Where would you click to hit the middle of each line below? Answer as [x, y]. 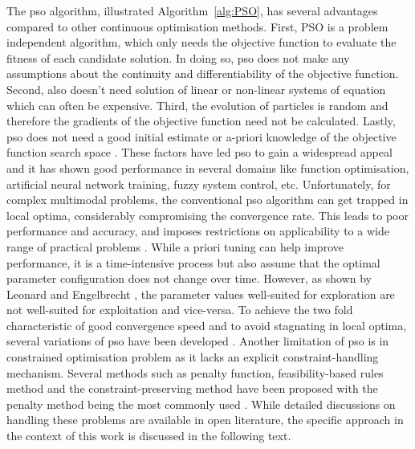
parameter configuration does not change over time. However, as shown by [189, 278]
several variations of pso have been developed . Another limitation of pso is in [198, 341]
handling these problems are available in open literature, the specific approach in [205, 420]
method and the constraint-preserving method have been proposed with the [192, 388]
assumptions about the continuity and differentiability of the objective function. [203, 73]
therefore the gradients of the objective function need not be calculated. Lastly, [201, 121]
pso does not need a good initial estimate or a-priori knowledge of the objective [201, 136]
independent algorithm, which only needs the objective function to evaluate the [201, 42]
